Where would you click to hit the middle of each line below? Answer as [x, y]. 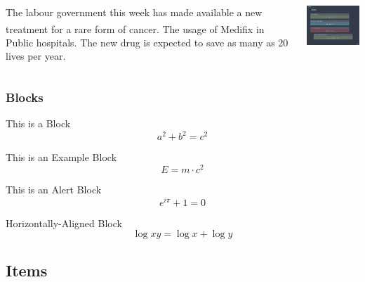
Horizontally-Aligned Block [64, 223]
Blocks [25, 97]
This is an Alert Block [54, 190]
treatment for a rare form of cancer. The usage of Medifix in [135, 28]
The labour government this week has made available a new [134, 12]
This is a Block [38, 123]
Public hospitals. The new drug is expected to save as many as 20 [147, 42]
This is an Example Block [61, 157]
